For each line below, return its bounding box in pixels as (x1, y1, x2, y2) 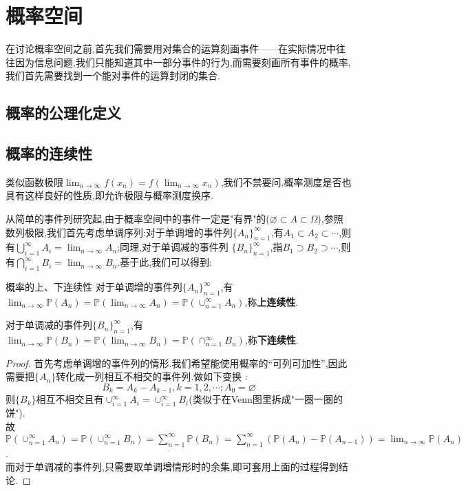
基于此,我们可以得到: (120, 255, 213, 269)
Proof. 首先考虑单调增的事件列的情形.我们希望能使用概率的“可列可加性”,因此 (6, 355, 348, 370)
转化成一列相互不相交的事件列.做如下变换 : (56, 369, 248, 384)
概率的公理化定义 (6, 102, 121, 123)
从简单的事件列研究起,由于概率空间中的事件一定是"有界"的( (6, 211, 270, 226)
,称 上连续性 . (244, 294, 299, 309)
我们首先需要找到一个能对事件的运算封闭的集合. (6, 68, 220, 83)
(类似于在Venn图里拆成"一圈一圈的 (189, 392, 343, 406)
